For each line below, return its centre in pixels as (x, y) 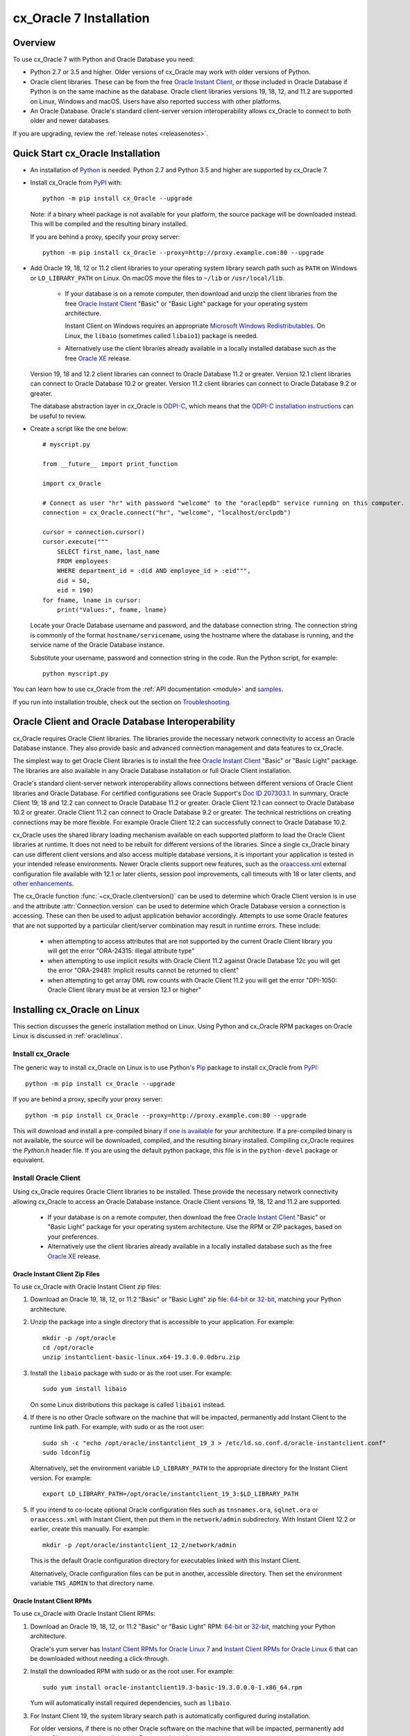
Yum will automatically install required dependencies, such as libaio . (131, 1703)
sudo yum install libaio (85, 1389)
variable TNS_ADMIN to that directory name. (93, 1583)
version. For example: (61, 1478)
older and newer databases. (70, 121)
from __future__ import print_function (110, 464)
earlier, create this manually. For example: (89, 1529)
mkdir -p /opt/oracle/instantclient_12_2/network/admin (139, 1545)
